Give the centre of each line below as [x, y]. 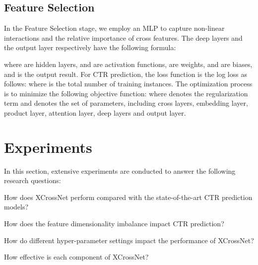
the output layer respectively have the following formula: [90, 47]
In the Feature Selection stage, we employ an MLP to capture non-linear [114, 28]
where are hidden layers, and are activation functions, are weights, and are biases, [128, 64]
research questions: [32, 180]
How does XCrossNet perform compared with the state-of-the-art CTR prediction [128, 197]
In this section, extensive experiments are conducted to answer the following [120, 170]
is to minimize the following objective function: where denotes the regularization [126, 93]
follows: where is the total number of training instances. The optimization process [128, 84]
